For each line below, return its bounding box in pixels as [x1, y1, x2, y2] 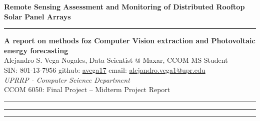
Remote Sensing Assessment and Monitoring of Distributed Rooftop [4, 1, 245, 11]
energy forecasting [4, 45, 68, 55]
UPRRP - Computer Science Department [4, 74, 130, 85]
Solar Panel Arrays [4, 11, 71, 21]
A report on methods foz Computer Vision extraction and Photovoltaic [4, 35, 255, 46]
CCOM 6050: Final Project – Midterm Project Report [4, 84, 170, 95]
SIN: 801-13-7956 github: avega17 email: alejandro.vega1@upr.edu [4, 64, 205, 75]
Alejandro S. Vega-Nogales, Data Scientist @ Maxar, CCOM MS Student [4, 55, 228, 65]
